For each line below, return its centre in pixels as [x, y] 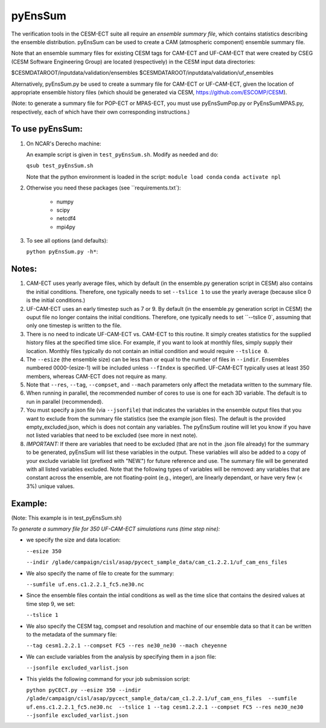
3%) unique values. [50, 486]
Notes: [24, 269]
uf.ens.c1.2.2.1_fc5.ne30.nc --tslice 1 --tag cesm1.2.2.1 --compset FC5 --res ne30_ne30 [165, 707]
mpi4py [66, 227]
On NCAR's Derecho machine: [64, 143]
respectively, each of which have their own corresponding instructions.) [101, 112]
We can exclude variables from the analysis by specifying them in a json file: [121, 656]
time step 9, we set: [51, 604]
